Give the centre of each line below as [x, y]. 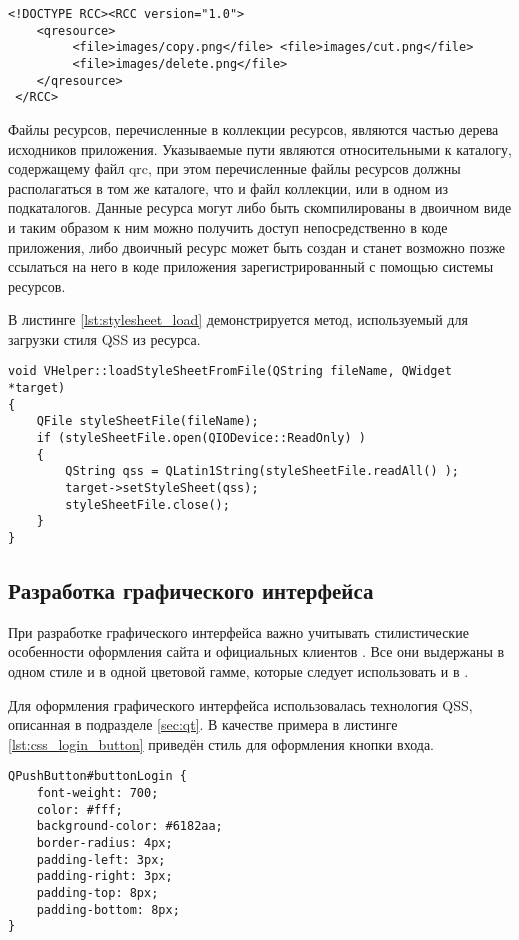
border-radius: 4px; [104, 843]
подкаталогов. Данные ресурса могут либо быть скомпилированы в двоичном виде [260, 207]
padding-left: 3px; [101, 859]
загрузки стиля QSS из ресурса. [104, 338]
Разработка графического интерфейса [191, 590]
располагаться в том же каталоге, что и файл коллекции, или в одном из [228, 187]
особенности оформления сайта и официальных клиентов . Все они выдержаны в [256, 651]
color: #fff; [79, 809]
